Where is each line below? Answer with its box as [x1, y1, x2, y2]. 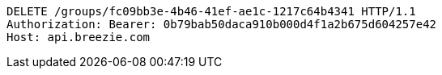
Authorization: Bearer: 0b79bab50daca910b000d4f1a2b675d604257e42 [6, 18, 437, 31]
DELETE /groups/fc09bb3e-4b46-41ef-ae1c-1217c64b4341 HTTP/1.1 [6, 5, 416, 18]
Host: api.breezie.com [6, 31, 151, 44]
